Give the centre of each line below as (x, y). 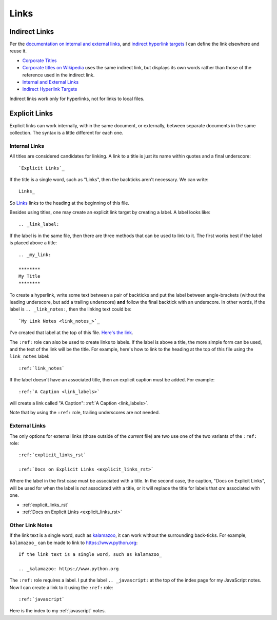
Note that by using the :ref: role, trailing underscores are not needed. (85, 413)
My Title (29, 276)
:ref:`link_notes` (42, 368)
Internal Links (27, 146)
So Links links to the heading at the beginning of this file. (69, 203)
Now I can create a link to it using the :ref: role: (61, 587)
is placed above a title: (33, 243)
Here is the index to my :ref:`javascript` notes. (58, 611)
